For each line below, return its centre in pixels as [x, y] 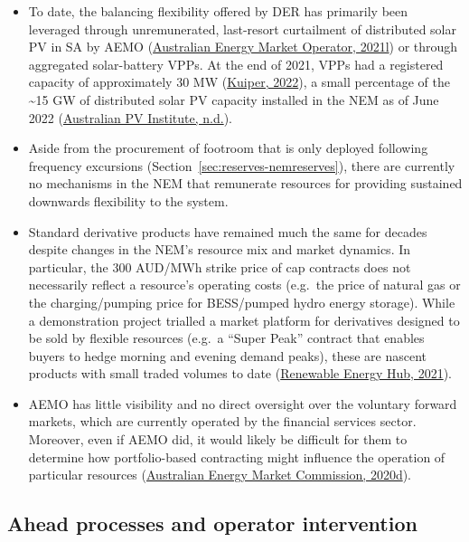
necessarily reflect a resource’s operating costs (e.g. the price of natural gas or [244, 285]
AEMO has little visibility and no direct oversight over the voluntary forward [243, 403]
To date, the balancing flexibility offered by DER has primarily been [218, 11]
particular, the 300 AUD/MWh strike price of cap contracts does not [220, 266]
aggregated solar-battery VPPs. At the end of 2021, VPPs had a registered [236, 64]
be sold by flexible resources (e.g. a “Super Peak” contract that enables [226, 338]
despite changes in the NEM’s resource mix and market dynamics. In [220, 249]
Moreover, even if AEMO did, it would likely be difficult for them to [218, 439]
